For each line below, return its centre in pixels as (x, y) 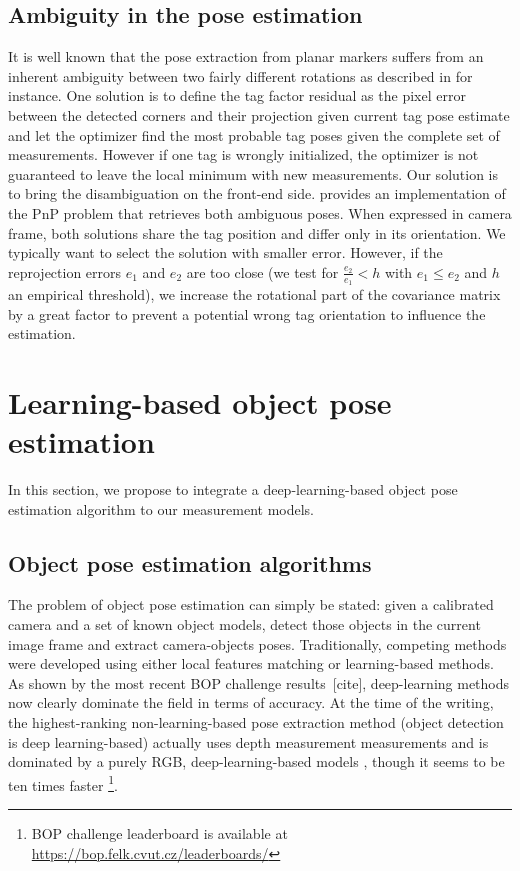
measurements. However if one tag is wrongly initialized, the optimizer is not (243, 154)
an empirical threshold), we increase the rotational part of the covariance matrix (254, 293)
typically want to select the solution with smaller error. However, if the (225, 252)
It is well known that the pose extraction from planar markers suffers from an (246, 56)
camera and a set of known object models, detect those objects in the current (244, 624)
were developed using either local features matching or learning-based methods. (251, 663)
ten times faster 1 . (63, 783)
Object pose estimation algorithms (190, 562)
